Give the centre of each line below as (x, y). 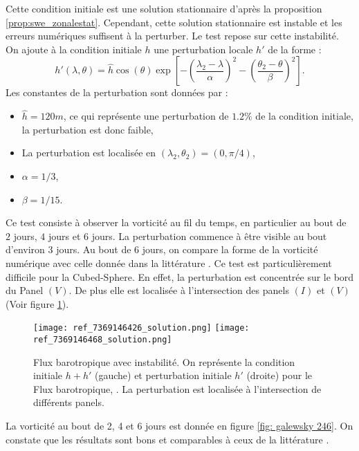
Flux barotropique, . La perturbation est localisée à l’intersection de (177, 388)
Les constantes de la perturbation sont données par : (117, 92)
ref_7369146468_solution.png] (103, 339)
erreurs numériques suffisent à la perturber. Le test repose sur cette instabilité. (172, 36)
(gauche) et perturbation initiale (163, 375)
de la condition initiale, (304, 116)
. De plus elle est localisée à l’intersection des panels (179, 290)
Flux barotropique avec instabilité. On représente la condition (164, 361)
